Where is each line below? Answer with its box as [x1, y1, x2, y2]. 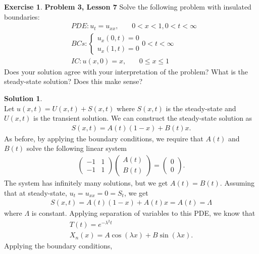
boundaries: [4, 11, 40, 22]
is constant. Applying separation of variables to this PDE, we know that [31, 208, 255, 218]
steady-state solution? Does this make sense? [4, 76, 143, 87]
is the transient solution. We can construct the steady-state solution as [33, 113, 252, 123]
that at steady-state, [4, 187, 67, 198]
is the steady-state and [166, 103, 236, 113]
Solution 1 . [4, 93, 42, 103]
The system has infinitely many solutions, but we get [4, 177, 168, 188]
